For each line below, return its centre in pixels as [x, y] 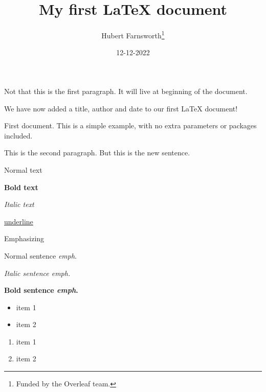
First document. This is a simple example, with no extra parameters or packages [130, 125]
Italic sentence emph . [37, 273]
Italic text [19, 204]
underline [19, 221]
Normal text [23, 169]
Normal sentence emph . [40, 255]
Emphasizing [24, 238]
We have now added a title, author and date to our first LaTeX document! [121, 108]
